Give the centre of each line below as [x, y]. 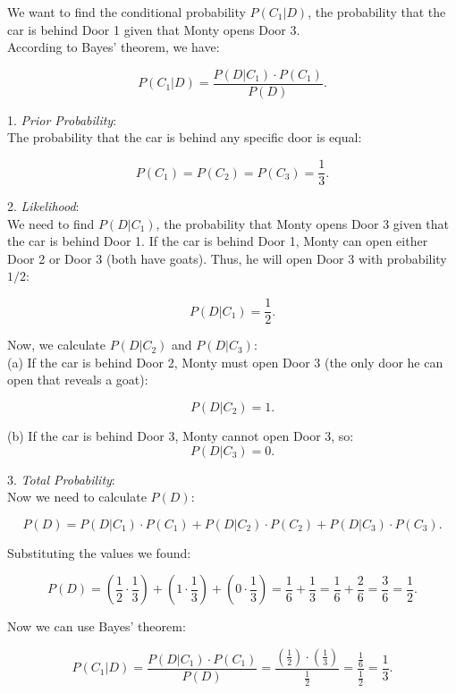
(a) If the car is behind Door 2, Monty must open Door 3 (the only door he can [225, 362]
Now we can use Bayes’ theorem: [97, 626]
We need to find [51, 223]
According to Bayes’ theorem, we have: [114, 47]
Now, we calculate [57, 345]
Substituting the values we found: [99, 552]
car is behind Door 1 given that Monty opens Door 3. [154, 29]
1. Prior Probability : [62, 119]
